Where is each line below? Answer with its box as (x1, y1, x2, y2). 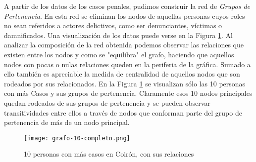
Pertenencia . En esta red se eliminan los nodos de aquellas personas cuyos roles (4, 10, 245, 21)
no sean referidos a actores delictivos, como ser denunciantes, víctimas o (4, 20, 222, 31)
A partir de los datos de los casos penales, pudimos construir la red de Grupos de (4, 1, 250, 11)
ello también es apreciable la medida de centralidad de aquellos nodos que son (4, 69, 240, 79)
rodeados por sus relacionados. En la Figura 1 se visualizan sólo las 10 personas (4, 78, 246, 88)
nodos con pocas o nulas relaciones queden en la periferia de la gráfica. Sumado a (4, 59, 251, 69)
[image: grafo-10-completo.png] (24, 134, 130, 142)
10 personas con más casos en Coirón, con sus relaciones (24, 149, 194, 159)
